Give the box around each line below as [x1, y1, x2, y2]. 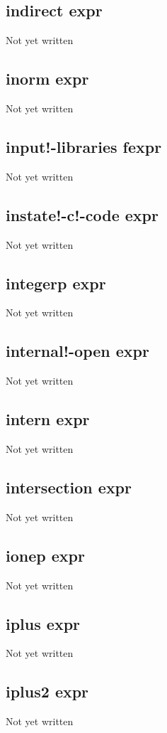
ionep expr [6, 544, 85, 566]
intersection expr [6, 476, 132, 498]
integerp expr [6, 272, 106, 294]
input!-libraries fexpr [6, 135, 162, 157]
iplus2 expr [6, 680, 89, 702]
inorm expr [6, 68, 89, 90]
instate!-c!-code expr [6, 203, 159, 225]
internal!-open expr [6, 340, 149, 362]
